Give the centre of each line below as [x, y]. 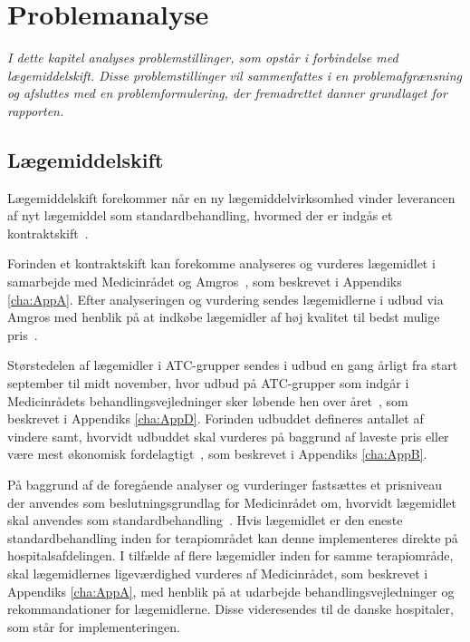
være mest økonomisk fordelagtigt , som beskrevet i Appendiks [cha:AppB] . [217, 454]
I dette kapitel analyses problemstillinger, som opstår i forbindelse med [203, 58]
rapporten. [36, 110]
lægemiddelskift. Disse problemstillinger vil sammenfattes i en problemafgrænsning [235, 75]
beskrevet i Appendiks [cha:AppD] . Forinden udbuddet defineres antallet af [216, 418]
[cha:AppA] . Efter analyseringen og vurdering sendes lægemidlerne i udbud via [225, 299]
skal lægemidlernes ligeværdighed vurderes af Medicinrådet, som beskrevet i [218, 573]
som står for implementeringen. [94, 626]
